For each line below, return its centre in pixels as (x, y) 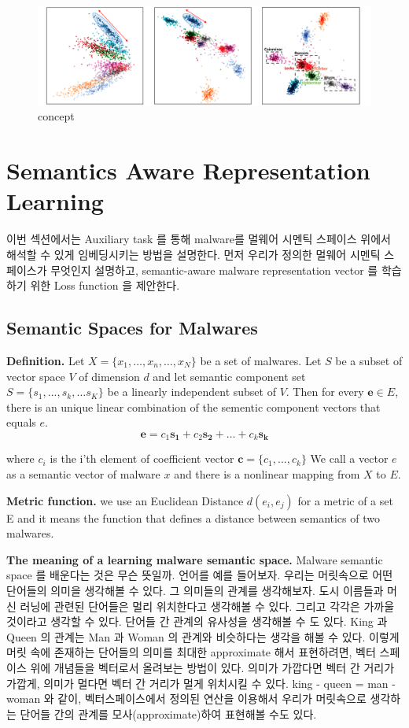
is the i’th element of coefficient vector (142, 458)
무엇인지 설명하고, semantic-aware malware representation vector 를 (214, 270)
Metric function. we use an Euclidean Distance (125, 500)
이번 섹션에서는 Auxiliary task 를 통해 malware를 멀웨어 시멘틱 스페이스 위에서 (199, 239)
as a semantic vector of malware (83, 473)
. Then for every (325, 392)
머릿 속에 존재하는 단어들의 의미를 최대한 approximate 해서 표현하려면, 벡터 (191, 652)
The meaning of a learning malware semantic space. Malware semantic (195, 559)
